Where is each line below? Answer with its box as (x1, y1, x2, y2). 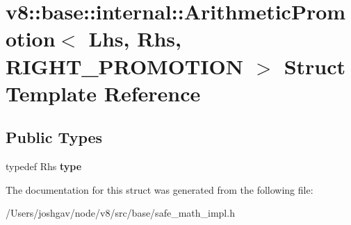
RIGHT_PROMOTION (6, 51, 243, 80)
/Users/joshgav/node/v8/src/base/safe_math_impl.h (6, 206, 235, 220)
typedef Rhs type (6, 159, 82, 174)
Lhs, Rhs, (88, 24, 181, 53)
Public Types (6, 126, 103, 148)
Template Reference (6, 78, 201, 107)
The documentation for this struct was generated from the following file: (6, 182, 313, 197)
